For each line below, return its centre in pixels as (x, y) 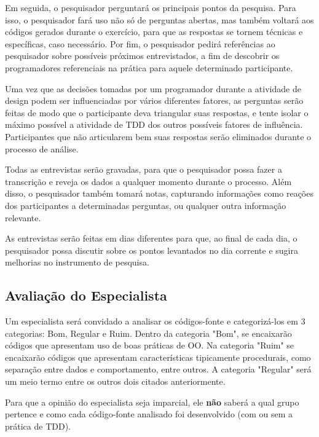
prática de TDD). (38, 426)
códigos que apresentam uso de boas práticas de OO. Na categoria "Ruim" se (150, 345)
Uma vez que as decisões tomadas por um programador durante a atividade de (153, 88)
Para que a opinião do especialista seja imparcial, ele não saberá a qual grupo (152, 402)
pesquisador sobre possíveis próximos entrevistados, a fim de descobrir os (142, 56)
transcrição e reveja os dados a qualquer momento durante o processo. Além (148, 181)
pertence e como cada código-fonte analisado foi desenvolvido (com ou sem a (149, 414)
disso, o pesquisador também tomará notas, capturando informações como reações (159, 193)
